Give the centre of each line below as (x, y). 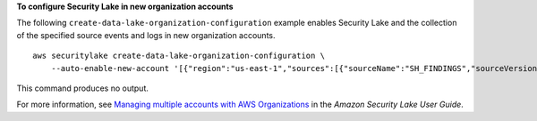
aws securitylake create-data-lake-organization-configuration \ (179, 56)
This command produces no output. (83, 88)
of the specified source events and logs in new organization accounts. (146, 35)
